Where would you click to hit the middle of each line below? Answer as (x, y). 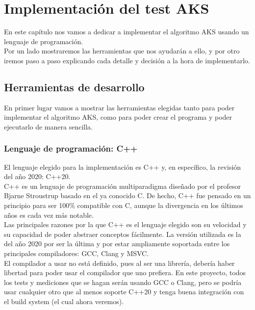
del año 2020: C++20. (37, 176)
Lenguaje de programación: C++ (71, 148)
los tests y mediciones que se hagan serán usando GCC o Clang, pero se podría (123, 282)
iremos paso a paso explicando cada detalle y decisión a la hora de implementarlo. (127, 60)
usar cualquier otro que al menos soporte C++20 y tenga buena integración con (124, 292)
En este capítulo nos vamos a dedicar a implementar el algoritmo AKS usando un (127, 32)
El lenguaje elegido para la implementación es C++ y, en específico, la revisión (123, 167)
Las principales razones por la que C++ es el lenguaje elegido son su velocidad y (125, 224)
